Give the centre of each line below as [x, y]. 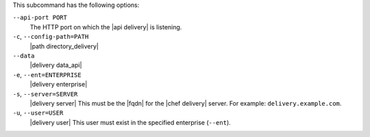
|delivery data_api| [56, 65]
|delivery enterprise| [59, 85]
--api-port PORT [40, 18]
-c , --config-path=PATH [51, 37]
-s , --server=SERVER [45, 94]
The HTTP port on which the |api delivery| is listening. [106, 27]
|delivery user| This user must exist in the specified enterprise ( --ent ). [130, 122]
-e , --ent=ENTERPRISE [47, 74]
